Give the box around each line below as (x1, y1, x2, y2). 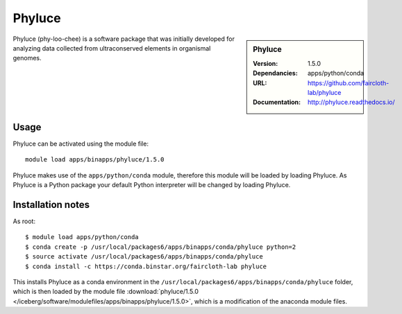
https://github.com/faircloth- (308, 78, 390, 87)
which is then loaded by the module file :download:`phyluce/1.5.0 (12, 288, 199, 296)
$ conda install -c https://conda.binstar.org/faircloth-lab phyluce (25, 262, 267, 270)
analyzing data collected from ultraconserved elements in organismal (12, 44, 211, 52)
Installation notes (12, 198, 90, 211)
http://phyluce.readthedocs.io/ (308, 98, 395, 107)
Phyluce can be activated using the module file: (12, 139, 149, 148)
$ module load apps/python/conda (25, 233, 139, 241)
